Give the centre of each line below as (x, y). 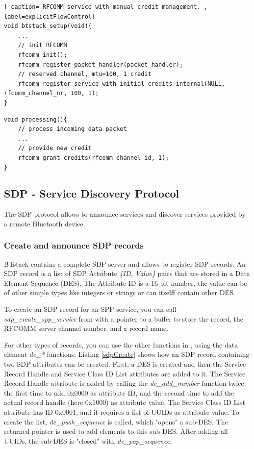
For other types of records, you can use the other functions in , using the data (121, 344)
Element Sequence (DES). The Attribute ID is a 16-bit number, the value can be (126, 283)
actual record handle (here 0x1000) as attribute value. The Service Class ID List (125, 402)
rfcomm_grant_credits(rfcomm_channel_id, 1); (93, 158)
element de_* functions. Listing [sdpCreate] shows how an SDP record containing (127, 354)
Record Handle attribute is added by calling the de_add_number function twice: (125, 383)
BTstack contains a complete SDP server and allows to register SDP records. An (125, 263)
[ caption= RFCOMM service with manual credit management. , (106, 7)
